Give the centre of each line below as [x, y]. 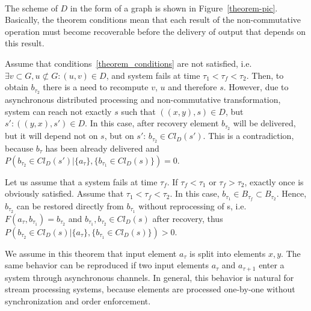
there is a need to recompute [96, 87]
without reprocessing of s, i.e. [192, 205]
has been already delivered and [102, 148]
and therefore [192, 87]
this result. [25, 43]
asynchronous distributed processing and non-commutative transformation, [143, 100]
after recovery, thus [188, 218]
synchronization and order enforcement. [78, 301]
